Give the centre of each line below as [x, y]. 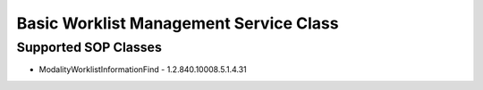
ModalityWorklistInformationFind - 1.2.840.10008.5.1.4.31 [143, 70]
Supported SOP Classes [89, 47]
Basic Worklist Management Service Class [178, 23]
